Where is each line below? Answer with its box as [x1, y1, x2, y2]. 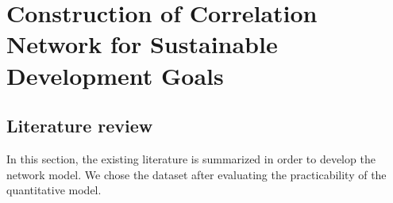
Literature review [6, 113, 153, 138]
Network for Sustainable [6, 28, 278, 60]
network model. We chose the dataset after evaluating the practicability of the [6, 166, 387, 182]
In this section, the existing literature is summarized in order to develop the [6, 150, 376, 167]
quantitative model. [6, 182, 102, 198]
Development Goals [6, 59, 224, 91]
